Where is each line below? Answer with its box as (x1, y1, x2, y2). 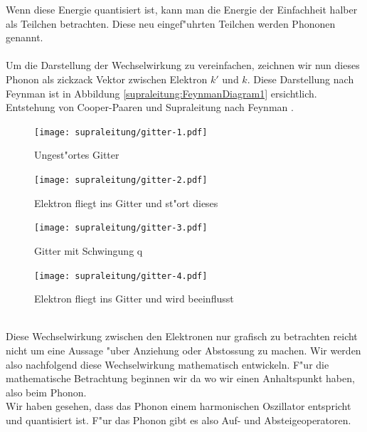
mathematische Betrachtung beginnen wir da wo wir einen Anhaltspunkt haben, (6, 371, 355, 386)
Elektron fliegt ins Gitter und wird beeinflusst (34, 291, 234, 306)
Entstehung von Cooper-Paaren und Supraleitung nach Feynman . (6, 100, 294, 115)
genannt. (6, 30, 43, 45)
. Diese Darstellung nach (247, 71, 354, 86)
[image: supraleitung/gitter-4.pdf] (34, 270, 208, 281)
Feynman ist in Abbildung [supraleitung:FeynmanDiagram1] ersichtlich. (6, 85, 317, 100)
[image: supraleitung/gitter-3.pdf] (34, 223, 208, 233)
